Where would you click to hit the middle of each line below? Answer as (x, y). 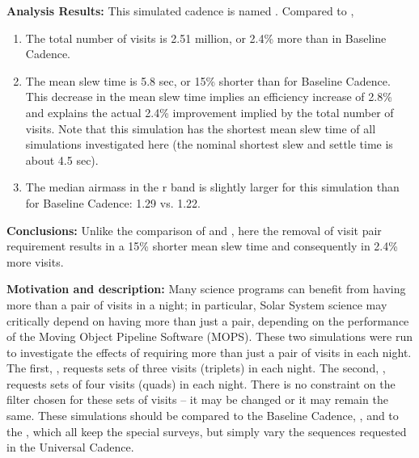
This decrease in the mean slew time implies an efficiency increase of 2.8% (209, 97)
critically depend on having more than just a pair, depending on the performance (208, 320)
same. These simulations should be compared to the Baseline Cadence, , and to (203, 416)
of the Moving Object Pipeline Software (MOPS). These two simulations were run (210, 336)
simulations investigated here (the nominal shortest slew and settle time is (209, 144)
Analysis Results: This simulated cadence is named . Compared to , (180, 11)
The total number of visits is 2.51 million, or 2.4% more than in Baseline (206, 38)
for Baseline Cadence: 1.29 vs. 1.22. (113, 202)
